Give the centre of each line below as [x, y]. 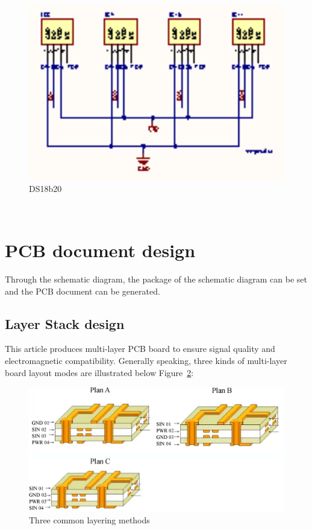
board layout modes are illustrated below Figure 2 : [99, 372]
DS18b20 [45, 188]
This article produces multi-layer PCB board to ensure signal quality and [140, 349]
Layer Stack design [65, 323]
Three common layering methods [89, 519]
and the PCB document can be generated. [83, 291]
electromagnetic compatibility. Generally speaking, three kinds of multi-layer [146, 360]
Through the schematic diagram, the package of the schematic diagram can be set [156, 279]
